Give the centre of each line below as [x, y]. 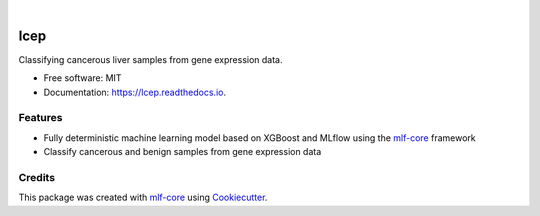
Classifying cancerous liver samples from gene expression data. [151, 59]
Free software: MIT [82, 78]
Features [40, 118]
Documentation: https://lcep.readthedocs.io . [135, 92]
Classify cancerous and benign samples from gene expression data [182, 152]
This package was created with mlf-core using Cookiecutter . [143, 197]
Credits [36, 177]
